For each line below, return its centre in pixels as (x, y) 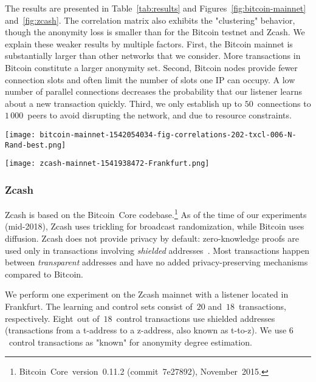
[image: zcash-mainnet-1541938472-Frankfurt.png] (107, 164)
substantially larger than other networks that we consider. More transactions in (153, 56)
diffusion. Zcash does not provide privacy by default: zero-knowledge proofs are (152, 238)
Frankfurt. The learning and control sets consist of (99, 306)
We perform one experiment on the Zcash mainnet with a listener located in (147, 294)
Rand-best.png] (36, 145)
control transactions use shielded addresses (196, 318)
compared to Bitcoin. (44, 274)
